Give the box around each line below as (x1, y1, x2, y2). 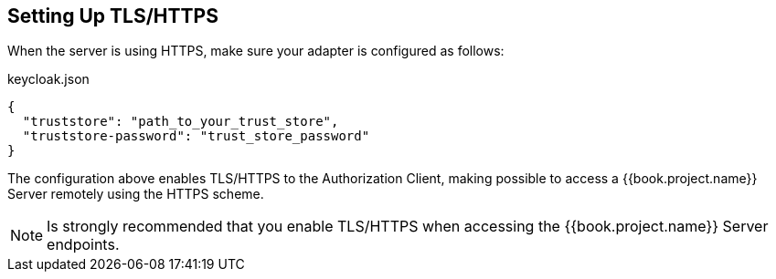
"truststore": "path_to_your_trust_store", (22, 114, 339, 129)
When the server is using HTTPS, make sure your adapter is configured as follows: (7, 43, 505, 59)
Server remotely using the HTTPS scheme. (7, 186, 264, 202)
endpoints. (47, 235, 120, 254)
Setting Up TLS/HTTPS (7, 5, 218, 27)
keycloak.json (7, 71, 90, 88)
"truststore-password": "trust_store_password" (22, 129, 370, 144)
